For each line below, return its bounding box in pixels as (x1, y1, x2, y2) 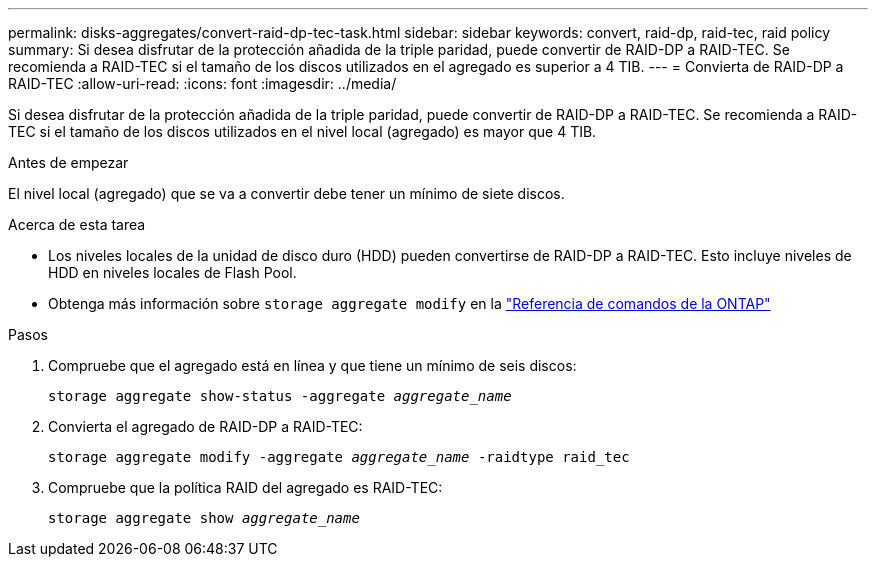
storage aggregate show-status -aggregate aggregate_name (48, 388, 512, 404)
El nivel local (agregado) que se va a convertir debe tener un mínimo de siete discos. (8, 185, 565, 202)
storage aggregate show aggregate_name (48, 510, 360, 526)
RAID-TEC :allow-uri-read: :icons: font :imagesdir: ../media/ (8, 75, 397, 92)
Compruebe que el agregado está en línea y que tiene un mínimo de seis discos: (48, 357, 577, 374)
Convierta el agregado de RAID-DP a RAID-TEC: (48, 418, 363, 435)
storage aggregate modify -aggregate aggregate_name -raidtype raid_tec (48, 449, 630, 465)
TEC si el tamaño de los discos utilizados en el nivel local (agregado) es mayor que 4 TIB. (8, 123, 597, 140)
